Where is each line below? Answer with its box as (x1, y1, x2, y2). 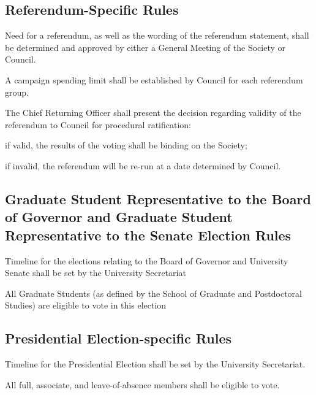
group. (5, 85, 29, 98)
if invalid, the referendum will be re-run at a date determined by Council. (5, 159, 281, 172)
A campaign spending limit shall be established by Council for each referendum (5, 73, 303, 86)
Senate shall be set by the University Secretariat (5, 266, 186, 279)
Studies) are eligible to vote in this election (5, 299, 167, 312)
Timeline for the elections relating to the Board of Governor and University (5, 254, 288, 267)
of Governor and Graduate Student (5, 207, 233, 226)
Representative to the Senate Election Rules (5, 225, 292, 244)
